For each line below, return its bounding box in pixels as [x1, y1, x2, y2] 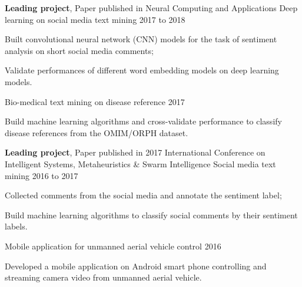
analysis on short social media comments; [5, 44, 154, 56]
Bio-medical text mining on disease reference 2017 [5, 95, 185, 107]
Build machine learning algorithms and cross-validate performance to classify [5, 115, 282, 127]
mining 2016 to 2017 [5, 169, 78, 181]
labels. [5, 220, 28, 232]
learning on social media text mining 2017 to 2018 [5, 13, 185, 25]
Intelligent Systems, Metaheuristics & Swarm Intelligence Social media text [5, 157, 276, 170]
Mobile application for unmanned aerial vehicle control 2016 [5, 239, 221, 252]
